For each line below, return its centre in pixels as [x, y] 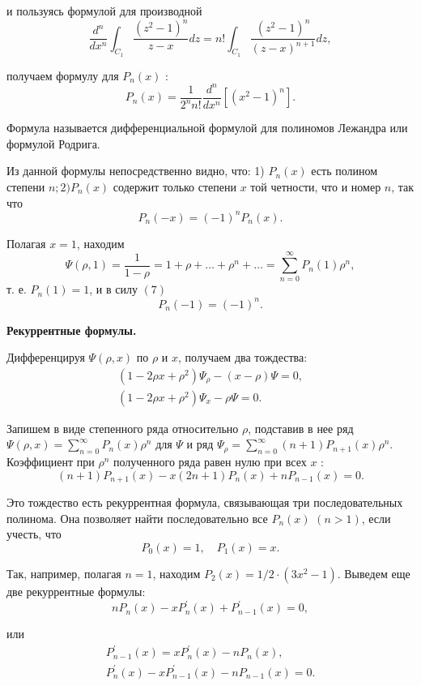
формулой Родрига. [53, 143]
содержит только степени [175, 187]
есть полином [344, 171]
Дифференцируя [46, 357]
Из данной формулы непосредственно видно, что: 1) [136, 171]
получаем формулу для [63, 75]
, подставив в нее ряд [301, 428]
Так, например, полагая [64, 573]
